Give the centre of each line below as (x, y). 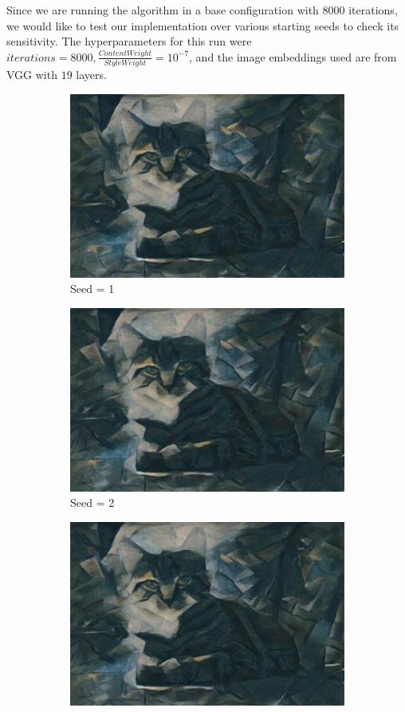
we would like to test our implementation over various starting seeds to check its (203, 25)
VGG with (32, 75)
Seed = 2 (92, 502)
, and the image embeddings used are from (293, 56)
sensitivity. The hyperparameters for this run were (129, 41)
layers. (91, 75)
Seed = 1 (92, 289)
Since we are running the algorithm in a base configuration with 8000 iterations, (202, 10)
